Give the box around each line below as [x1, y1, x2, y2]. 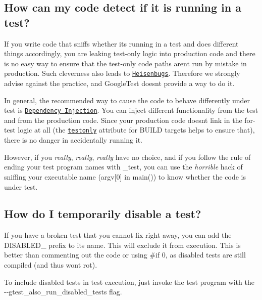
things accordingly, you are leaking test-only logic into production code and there [4, 48, 255, 59]
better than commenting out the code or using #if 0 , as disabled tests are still [4, 249, 246, 260]
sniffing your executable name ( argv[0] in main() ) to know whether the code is [4, 171, 246, 182]
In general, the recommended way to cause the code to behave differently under [4, 95, 250, 105]
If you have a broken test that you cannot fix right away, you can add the [4, 230, 232, 240]
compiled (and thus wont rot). [4, 260, 97, 270]
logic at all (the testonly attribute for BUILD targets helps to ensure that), [18, 124, 255, 135]
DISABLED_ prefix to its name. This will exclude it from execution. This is [4, 239, 241, 250]
